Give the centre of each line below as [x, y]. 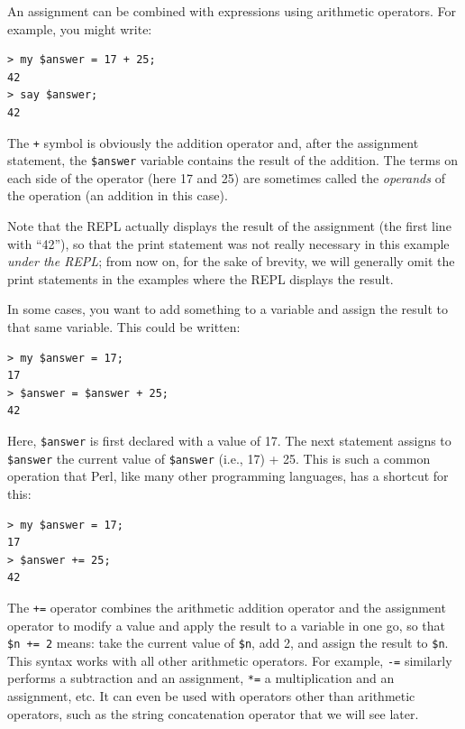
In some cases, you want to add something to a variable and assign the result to [228, 309]
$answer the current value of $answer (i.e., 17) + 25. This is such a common [219, 458]
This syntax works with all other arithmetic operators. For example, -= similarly [230, 660]
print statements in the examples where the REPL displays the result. [201, 278]
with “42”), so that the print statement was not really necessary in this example [228, 243]
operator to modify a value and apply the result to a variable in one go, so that [227, 625]
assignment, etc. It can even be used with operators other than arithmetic [211, 696]
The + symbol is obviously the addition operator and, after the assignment [213, 142]
